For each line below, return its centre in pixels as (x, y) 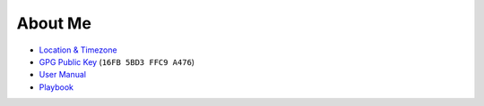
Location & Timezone (78, 50)
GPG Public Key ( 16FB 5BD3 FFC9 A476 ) (117, 61)
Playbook (56, 87)
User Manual (63, 75)
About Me (54, 23)
